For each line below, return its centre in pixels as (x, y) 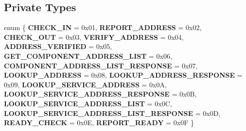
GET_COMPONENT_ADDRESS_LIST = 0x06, (88, 56)
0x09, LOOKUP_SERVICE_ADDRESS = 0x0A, (85, 84)
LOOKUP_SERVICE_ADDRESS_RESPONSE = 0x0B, (100, 94)
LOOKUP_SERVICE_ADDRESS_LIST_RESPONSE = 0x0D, (112, 113)
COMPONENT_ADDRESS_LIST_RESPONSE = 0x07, (101, 65)
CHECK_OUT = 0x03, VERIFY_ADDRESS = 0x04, (94, 37)
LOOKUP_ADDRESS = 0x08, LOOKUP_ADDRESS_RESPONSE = (123, 75)
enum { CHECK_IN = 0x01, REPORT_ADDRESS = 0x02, (103, 27)
